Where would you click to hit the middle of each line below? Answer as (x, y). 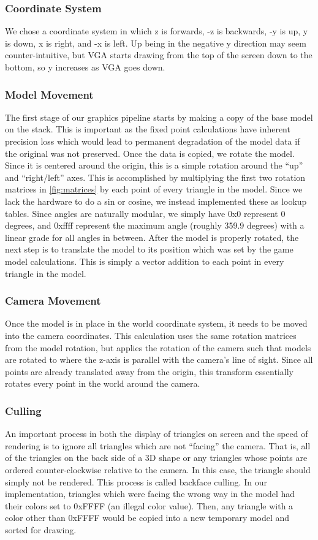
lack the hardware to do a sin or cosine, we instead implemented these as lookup (156, 201)
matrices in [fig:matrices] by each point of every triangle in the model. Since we (154, 189)
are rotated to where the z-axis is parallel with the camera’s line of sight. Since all (159, 359)
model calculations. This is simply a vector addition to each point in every (145, 261)
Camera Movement (53, 301)
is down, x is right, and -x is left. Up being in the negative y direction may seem (156, 43)
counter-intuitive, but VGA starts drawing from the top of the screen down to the (159, 55)
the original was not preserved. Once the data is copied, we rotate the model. (150, 153)
